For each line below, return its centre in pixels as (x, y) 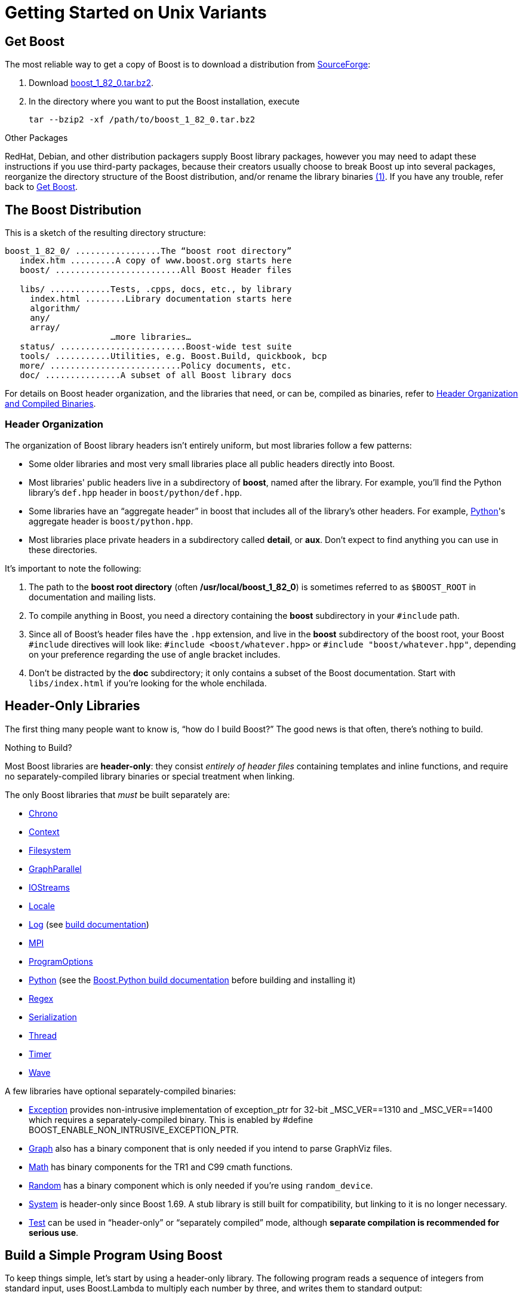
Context (44, 831)
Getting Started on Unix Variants (136, 13)
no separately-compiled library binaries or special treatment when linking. (150, 776)
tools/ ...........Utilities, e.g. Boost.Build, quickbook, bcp (173, 356)
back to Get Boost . (41, 187)
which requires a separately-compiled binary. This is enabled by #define (171, 1119)
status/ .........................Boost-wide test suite (156, 347)
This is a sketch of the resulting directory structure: (105, 233)
